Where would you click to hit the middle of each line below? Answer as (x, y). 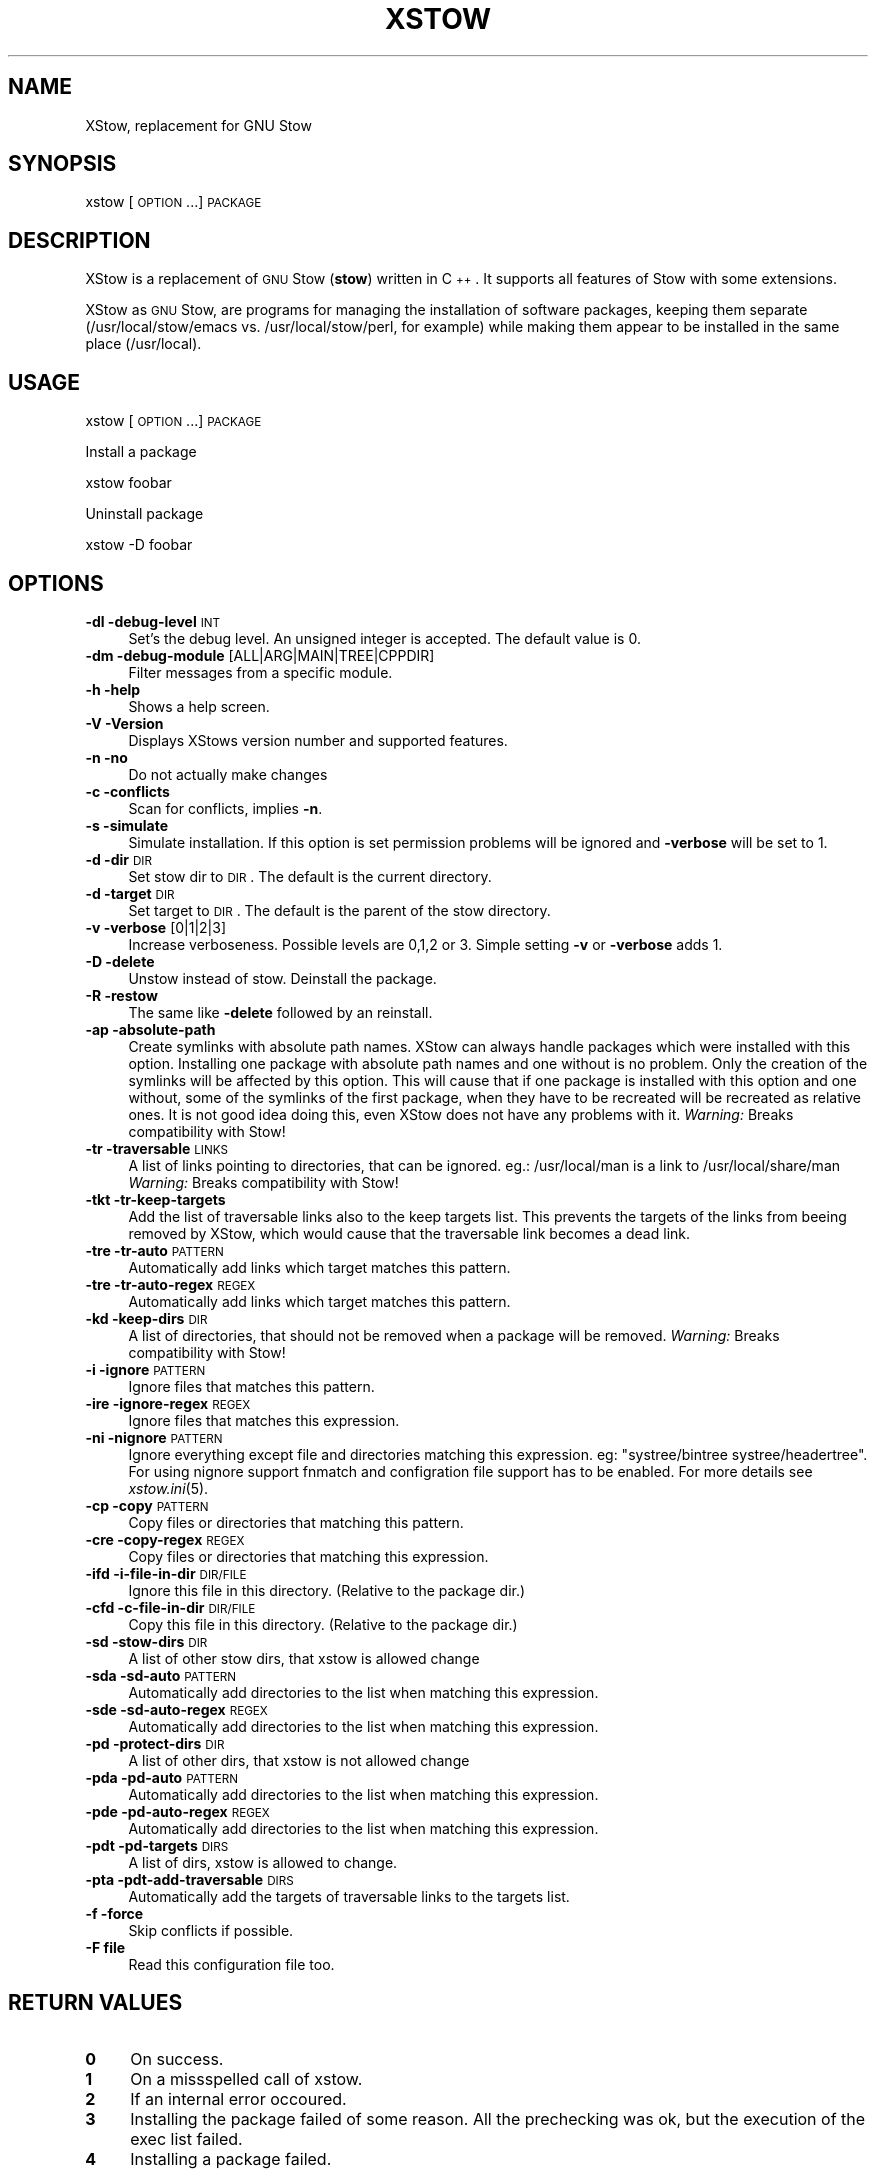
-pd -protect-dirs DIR (155, 1743)
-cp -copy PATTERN (147, 1505)
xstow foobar (128, 483)
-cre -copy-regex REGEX (165, 1539)
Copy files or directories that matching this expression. (308, 1556)
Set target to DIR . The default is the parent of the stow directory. (339, 910)
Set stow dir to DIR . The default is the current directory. (310, 876)
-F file (105, 1947)
